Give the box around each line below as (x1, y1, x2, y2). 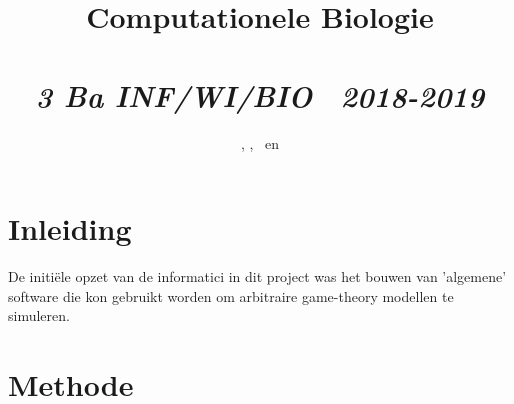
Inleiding (8, 208, 132, 249)
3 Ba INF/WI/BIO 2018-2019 (35, 74, 485, 116)
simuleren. (8, 305, 70, 326)
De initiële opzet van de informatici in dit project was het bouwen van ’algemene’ (8, 266, 507, 287)
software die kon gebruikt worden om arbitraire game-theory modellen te (8, 285, 454, 306)
